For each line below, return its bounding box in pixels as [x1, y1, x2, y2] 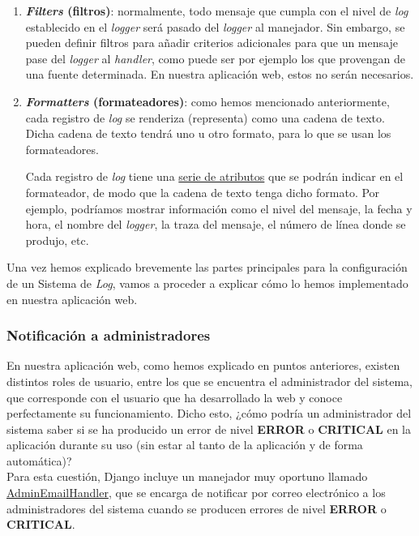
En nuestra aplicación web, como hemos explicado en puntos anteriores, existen [6, 357, 400, 374]
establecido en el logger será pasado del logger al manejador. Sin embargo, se [25, 18, 405, 35]
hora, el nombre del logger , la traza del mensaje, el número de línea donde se [25, 216, 406, 233]
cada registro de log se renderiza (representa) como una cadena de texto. [25, 109, 385, 126]
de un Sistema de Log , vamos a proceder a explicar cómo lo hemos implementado [6, 274, 408, 291]
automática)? [6, 452, 72, 469]
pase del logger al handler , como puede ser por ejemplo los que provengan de [25, 49, 405, 66]
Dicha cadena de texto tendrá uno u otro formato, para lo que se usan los [25, 125, 391, 142]
